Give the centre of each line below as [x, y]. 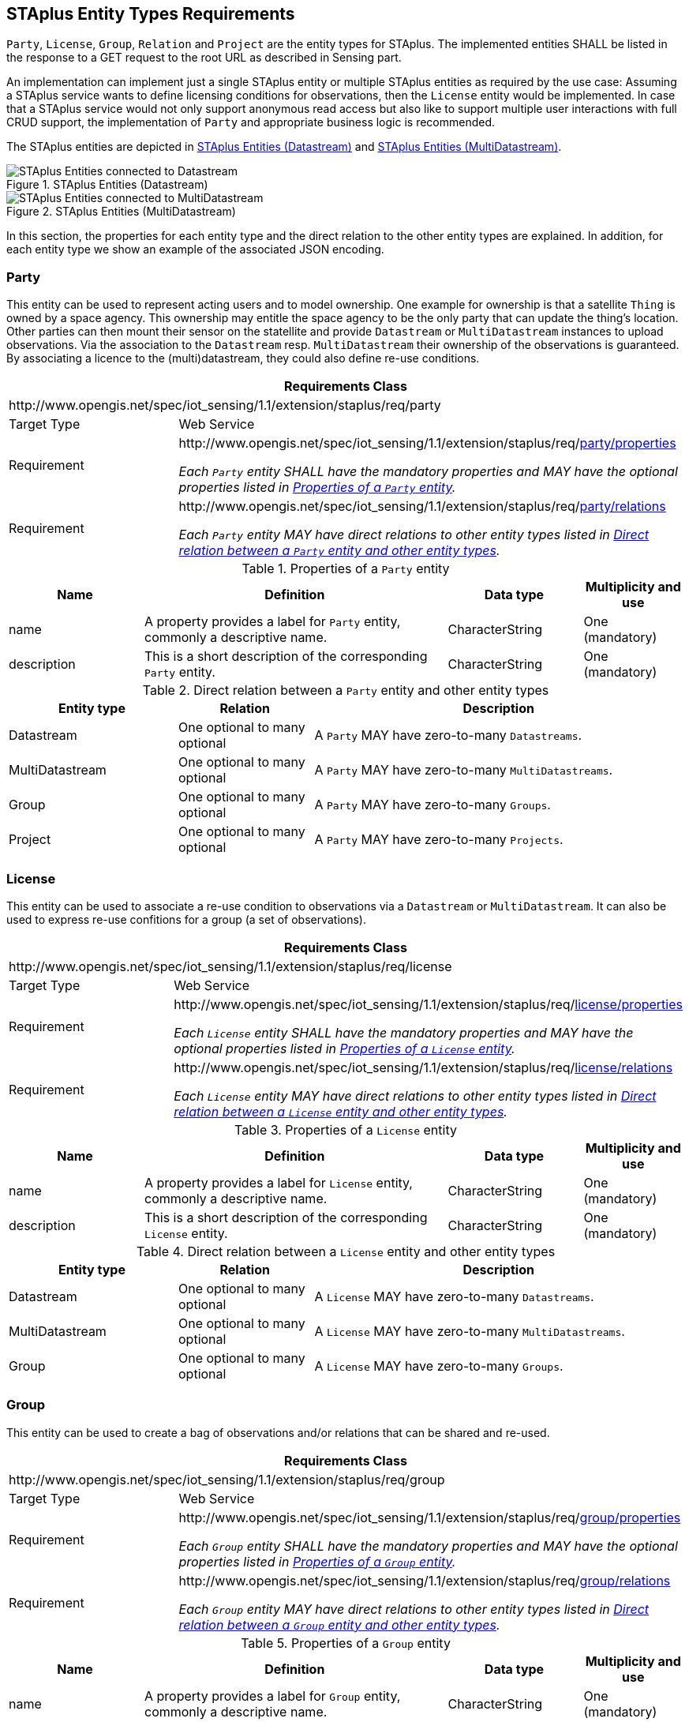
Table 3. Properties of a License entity [346, 1129]
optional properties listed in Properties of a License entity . [344, 1048]
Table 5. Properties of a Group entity [346, 1643]
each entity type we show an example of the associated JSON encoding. [195, 249]
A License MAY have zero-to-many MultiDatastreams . [470, 1331]
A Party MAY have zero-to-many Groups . [432, 805]
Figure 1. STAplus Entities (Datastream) [107, 185]
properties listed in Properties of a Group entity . [317, 1561]
